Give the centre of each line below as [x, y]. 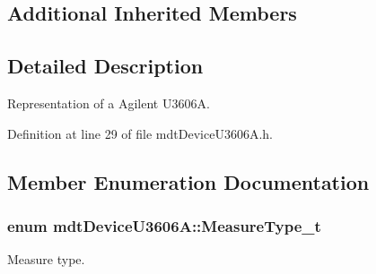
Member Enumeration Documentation [188, 181]
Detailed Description [105, 66]
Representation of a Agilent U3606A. [109, 103]
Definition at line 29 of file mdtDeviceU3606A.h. [140, 133]
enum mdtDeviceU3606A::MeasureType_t [164, 225]
